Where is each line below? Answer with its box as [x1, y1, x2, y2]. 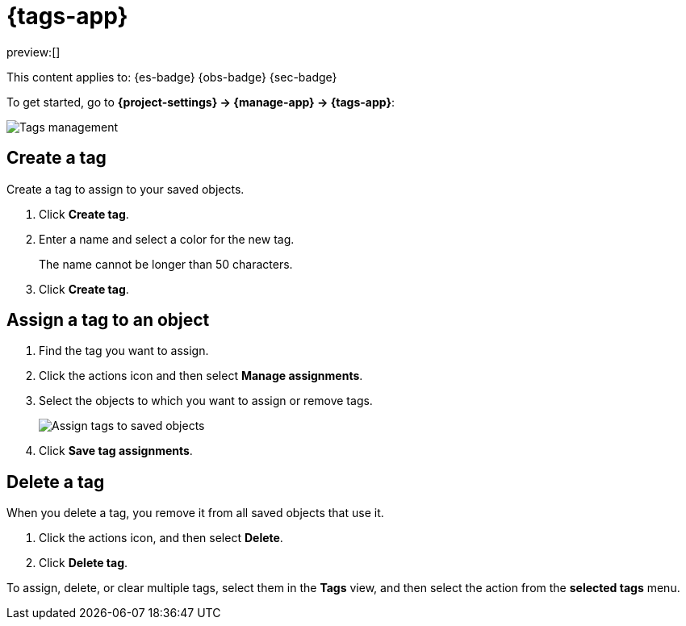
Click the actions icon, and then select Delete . [39, 531, 283, 545]
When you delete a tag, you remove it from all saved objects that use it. [6, 506, 384, 520]
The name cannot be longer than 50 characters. [39, 257, 293, 271]
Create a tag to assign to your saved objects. [6, 182, 245, 196]
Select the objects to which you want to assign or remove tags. [39, 394, 373, 408]
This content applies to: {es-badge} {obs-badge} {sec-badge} [6, 69, 337, 84]
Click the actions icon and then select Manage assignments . [39, 369, 363, 383]
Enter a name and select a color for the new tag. [39, 232, 295, 246]
